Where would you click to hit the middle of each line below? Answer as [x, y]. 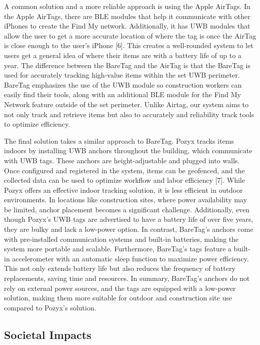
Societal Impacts [48, 334]
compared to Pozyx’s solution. [50, 307]
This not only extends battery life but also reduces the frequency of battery [120, 268]
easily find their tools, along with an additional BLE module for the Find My [122, 94]
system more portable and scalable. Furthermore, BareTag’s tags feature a [118, 249]
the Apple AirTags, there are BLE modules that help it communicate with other [127, 16]
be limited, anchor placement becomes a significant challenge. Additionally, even [127, 209]
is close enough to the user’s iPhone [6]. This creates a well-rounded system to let [129, 45]
